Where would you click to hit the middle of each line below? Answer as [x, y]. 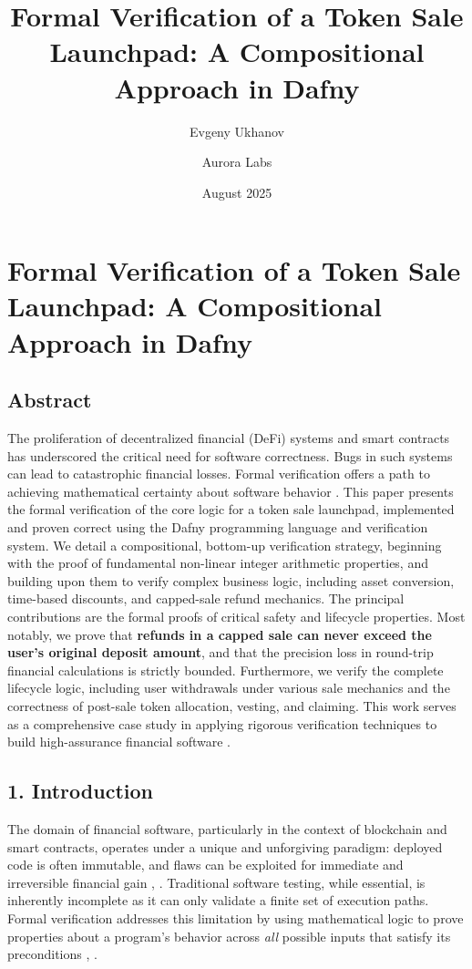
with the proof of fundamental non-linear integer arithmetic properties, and [218, 563]
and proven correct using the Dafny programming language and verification [218, 527]
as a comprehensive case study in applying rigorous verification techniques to [222, 723]
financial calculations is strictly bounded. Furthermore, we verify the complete [226, 670]
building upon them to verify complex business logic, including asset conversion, [231, 580]
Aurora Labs [237, 162]
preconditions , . [52, 954]
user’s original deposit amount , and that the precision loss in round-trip [221, 652]
